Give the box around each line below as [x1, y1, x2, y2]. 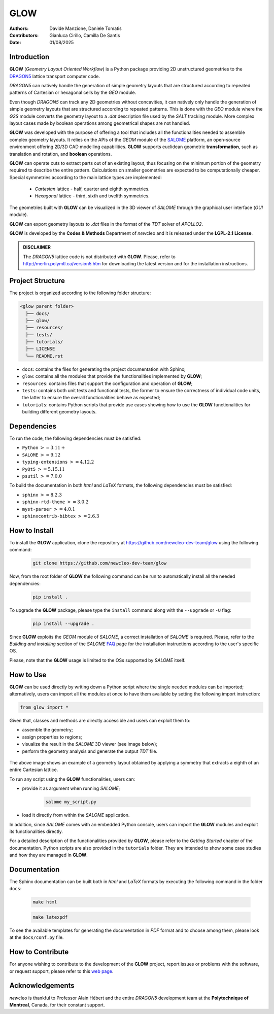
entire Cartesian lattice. [9, 766, 58, 773]
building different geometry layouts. [22, 409, 97, 415]
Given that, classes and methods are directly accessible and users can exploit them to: [9, 718, 191, 724]
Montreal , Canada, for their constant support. [9, 1002, 105, 1008]
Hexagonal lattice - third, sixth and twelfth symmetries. [35, 193, 150, 199]
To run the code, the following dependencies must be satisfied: [9, 435, 142, 441]
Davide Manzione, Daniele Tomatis [49, 25, 122, 31]
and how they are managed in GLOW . [9, 852, 88, 858]
